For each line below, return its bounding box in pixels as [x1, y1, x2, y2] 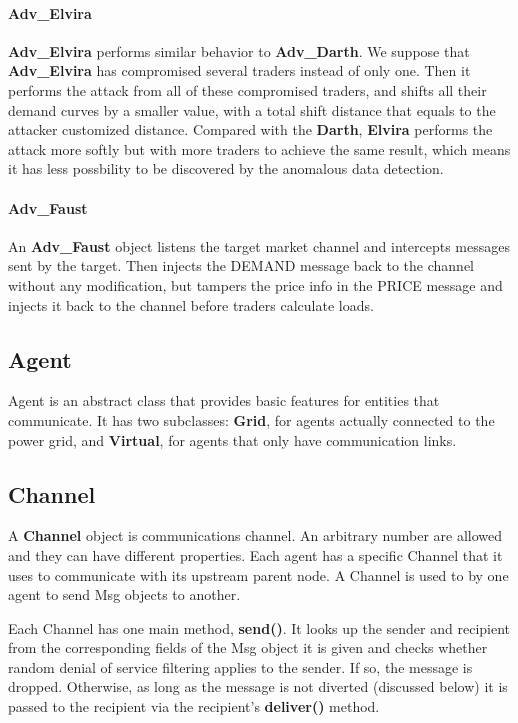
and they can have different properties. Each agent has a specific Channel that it [8, 544, 503, 565]
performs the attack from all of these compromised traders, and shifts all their [8, 79, 487, 100]
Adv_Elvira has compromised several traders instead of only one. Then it [8, 60, 471, 81]
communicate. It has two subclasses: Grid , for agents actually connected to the [8, 409, 495, 430]
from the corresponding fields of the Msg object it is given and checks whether [8, 637, 488, 658]
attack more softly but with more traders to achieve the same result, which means [8, 138, 511, 159]
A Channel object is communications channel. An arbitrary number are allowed [8, 525, 503, 546]
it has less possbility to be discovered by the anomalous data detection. [8, 158, 444, 179]
